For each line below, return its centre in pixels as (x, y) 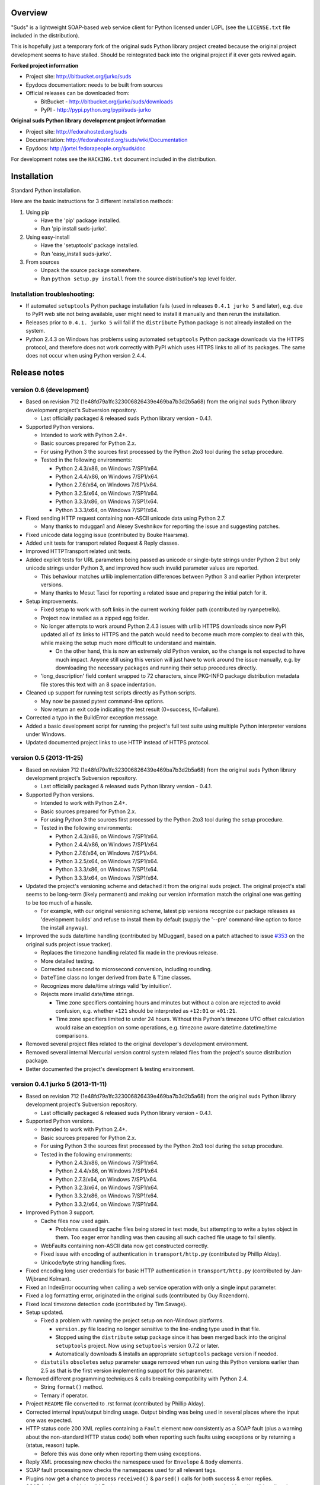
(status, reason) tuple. (53, 1445)
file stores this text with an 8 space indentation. (98, 684)
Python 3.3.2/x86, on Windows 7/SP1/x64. (107, 1196)
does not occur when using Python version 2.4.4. (86, 356)
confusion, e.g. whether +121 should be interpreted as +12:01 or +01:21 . (146, 1010)
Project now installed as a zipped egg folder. (95, 618)
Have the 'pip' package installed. (81, 220)
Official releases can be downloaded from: (78, 93)
